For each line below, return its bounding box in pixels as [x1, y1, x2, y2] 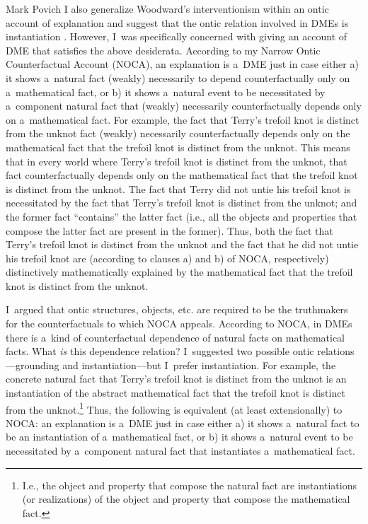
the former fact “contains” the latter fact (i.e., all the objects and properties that [6, 209, 357, 223]
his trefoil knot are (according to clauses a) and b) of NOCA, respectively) [6, 250, 329, 265]
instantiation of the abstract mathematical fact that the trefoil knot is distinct [6, 385, 345, 400]
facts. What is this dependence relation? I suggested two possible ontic [6, 344, 314, 359]
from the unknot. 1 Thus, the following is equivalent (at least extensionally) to [6, 400, 343, 417]
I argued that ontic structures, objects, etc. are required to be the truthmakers [6, 302, 348, 317]
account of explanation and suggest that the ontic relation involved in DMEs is [6, 15, 349, 30]
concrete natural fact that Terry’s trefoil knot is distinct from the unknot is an [6, 371, 347, 386]
